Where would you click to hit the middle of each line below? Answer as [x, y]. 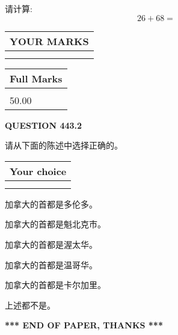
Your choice [38, 171]
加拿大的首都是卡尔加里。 [55, 285]
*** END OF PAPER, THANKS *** [84, 325]
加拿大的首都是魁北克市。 [55, 224]
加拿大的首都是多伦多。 [51, 204]
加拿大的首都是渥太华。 [51, 244]
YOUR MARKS [49, 41]
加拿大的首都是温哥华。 [51, 264]
